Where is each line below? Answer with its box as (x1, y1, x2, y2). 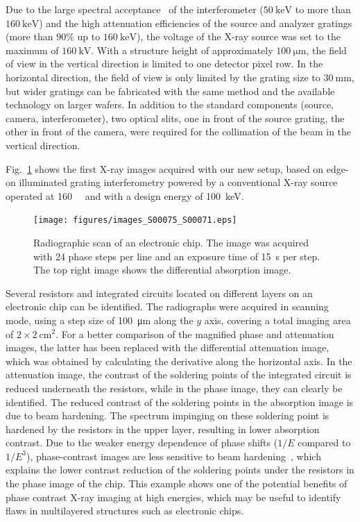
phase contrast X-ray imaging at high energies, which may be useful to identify (6, 489, 341, 504)
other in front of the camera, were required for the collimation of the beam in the (6, 124, 352, 139)
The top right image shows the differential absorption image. (33, 262, 291, 277)
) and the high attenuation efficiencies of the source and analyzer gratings (39, 15, 352, 30)
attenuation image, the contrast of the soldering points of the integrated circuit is (6, 367, 352, 382)
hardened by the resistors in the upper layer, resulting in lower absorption (6, 421, 320, 436)
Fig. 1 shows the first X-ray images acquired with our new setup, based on (6, 161, 324, 176)
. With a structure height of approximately (91, 42, 273, 57)
